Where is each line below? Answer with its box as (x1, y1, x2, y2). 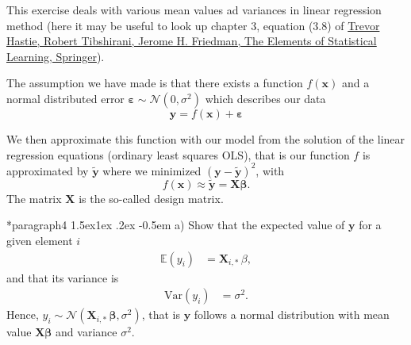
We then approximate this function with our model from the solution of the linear (6, 130, 405, 147)
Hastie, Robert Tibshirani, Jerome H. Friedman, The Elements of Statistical (6, 33, 377, 49)
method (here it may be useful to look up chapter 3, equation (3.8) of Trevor (6, 17, 380, 33)
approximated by (6, 162, 89, 178)
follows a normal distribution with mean (194, 306, 390, 323)
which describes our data (205, 90, 326, 106)
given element (6, 232, 73, 249)
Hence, (6, 306, 39, 323)
